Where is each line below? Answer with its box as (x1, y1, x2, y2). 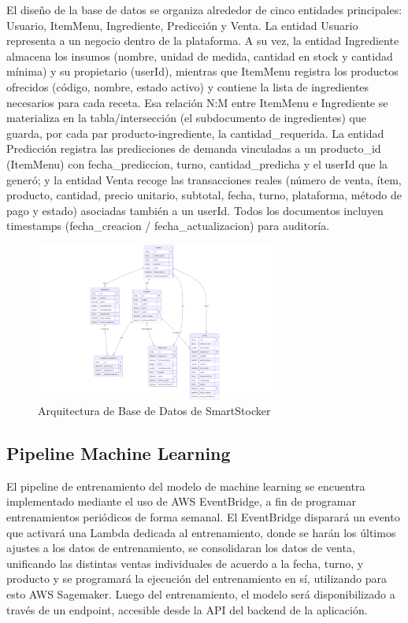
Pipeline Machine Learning (6, 440, 231, 465)
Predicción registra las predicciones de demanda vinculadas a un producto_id (6, 140, 381, 157)
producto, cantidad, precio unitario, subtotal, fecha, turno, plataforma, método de (6, 187, 402, 203)
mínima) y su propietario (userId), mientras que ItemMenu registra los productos (6, 63, 399, 80)
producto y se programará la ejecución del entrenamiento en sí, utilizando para (6, 570, 388, 587)
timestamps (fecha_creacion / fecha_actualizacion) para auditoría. (6, 217, 330, 234)
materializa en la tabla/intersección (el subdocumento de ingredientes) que (6, 109, 366, 126)
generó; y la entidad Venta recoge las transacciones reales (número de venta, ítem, (6, 171, 402, 187)
